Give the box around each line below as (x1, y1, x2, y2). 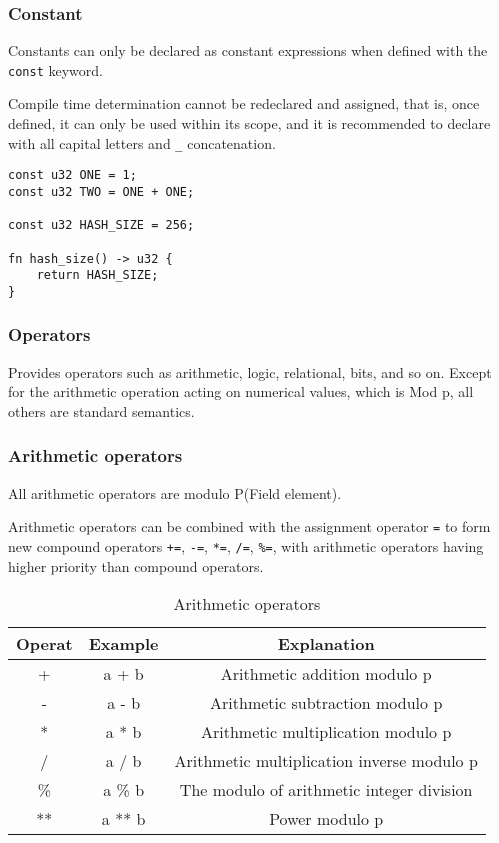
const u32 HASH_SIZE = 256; (8, 218, 195, 233)
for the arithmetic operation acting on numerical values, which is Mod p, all (8, 381, 474, 402)
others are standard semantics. (8, 400, 195, 421)
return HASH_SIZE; (36, 268, 159, 283)
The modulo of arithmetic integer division (179, 778, 473, 802)
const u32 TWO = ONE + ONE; (8, 184, 195, 199)
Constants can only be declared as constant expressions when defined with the (8, 40, 488, 61)
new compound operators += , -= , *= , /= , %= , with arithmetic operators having (8, 536, 484, 557)
